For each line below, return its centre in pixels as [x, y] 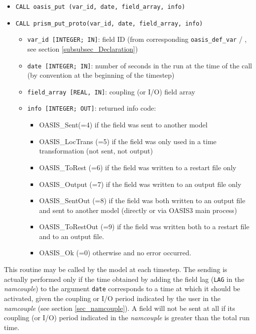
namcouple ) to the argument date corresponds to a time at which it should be [122, 288]
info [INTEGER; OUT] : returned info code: [92, 108]
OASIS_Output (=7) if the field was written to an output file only [140, 184]
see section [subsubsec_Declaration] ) [83, 48]
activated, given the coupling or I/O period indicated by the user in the [112, 298]
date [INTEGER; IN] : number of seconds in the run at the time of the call [140, 65]
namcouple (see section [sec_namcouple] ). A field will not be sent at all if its [120, 308]
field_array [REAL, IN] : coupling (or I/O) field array [111, 91]
